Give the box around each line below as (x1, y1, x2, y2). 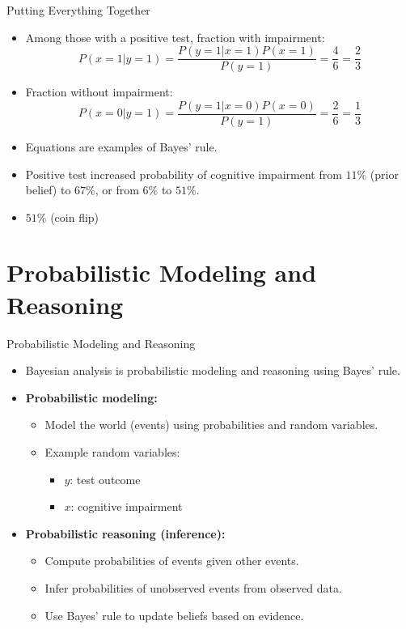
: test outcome (70, 470, 141, 487)
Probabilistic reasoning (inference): (25, 525, 226, 542)
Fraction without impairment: (25, 83, 173, 100)
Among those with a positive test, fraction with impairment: (25, 28, 325, 45)
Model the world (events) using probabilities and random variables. (44, 416, 379, 433)
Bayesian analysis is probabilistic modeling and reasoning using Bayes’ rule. (25, 362, 400, 379)
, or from (95, 181, 139, 198)
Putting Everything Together (6, 2, 150, 18)
